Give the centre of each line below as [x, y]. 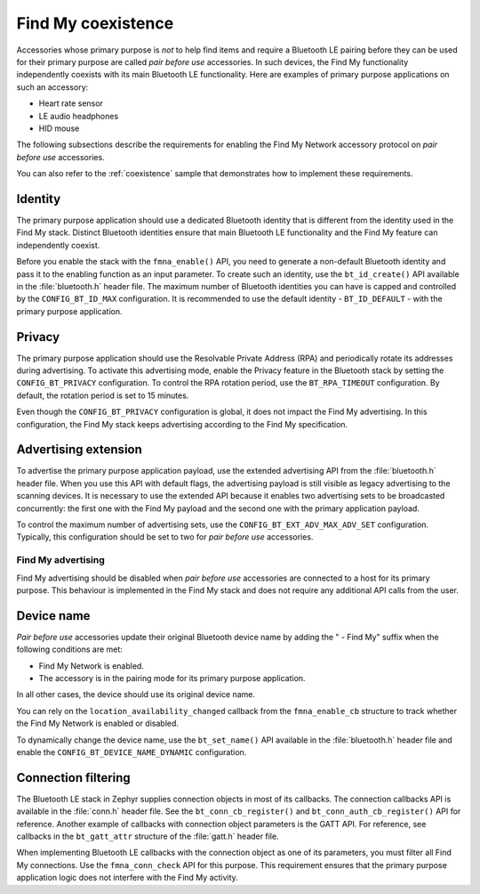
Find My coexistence [95, 23]
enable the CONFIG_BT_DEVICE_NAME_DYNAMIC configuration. [132, 752]
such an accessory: [52, 87]
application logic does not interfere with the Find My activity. [128, 878]
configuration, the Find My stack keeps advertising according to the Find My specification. [182, 424]
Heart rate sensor [71, 103]
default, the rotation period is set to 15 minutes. [103, 395]
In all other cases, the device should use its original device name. [136, 695]
